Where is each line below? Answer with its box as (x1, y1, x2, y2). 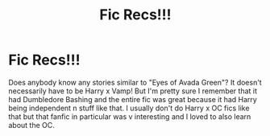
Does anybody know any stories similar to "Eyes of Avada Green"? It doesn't (8, 77, 262, 87)
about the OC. (8, 120, 55, 130)
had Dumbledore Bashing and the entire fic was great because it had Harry (8, 94, 258, 104)
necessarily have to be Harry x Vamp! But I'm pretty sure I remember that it (8, 86, 258, 96)
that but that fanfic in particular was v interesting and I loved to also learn (8, 111, 251, 122)
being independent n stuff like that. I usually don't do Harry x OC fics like (8, 103, 250, 113)
